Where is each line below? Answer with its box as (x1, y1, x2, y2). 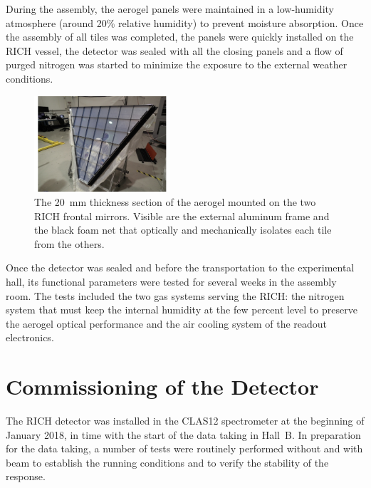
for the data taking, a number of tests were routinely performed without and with (6, 441, 363, 456)
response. (6, 469, 46, 484)
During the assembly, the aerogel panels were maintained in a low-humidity (6, 1, 334, 16)
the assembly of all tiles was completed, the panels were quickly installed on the (6, 29, 354, 44)
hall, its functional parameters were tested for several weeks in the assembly (6, 274, 337, 289)
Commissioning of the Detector (6, 372, 319, 401)
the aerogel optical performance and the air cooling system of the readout (6, 316, 328, 331)
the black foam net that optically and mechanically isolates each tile (34, 222, 332, 237)
